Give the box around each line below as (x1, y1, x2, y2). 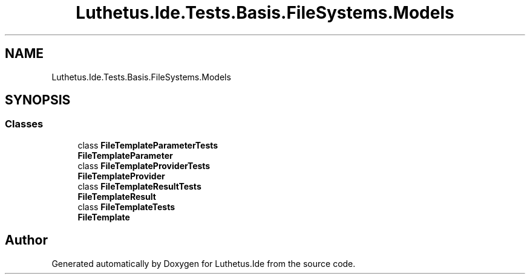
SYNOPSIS (5, 92, 71, 108)
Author (5, 232, 48, 248)
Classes (5, 118, 44, 130)
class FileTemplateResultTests (77, 181, 201, 191)
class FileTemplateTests (77, 201, 175, 212)
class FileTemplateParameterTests (77, 139, 218, 150)
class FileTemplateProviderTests (77, 160, 211, 171)
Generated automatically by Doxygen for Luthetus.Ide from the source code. (51, 258, 356, 269)
